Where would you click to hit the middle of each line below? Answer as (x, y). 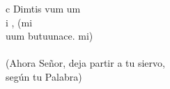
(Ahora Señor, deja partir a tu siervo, (85, 63)
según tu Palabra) (44, 76)
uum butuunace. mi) (49, 36)
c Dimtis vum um (43, 8)
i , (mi (19, 22)
